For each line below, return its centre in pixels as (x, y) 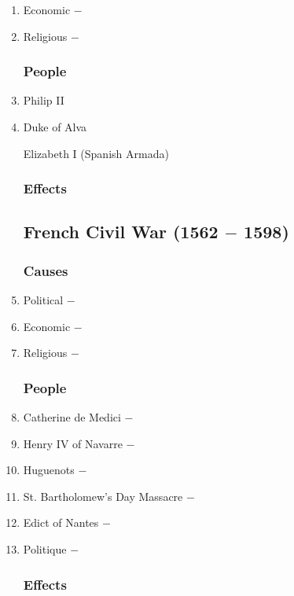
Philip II (44, 100)
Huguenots (49, 470)
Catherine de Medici (72, 417)
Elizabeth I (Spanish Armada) (96, 153)
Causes (46, 270)
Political (43, 300)
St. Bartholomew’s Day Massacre (103, 496)
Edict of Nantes (61, 522)
